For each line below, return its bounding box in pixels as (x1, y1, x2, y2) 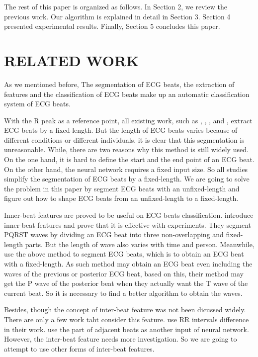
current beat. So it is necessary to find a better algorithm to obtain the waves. (4, 287, 243, 298)
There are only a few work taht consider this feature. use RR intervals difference (4, 314, 249, 324)
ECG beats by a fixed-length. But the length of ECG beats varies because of (4, 125, 238, 135)
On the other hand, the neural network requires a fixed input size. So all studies (4, 164, 248, 174)
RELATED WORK (4, 50, 139, 70)
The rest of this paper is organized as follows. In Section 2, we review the (4, 1, 227, 11)
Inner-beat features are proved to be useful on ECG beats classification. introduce (4, 210, 254, 220)
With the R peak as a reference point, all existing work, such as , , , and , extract (4, 115, 253, 125)
